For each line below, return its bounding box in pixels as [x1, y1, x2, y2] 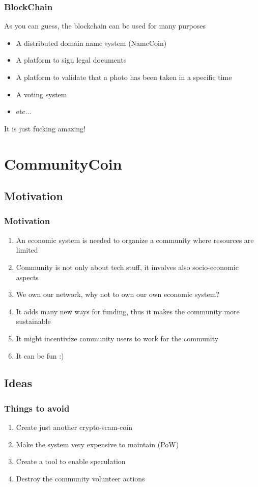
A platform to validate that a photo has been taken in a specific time [16, 72, 232, 82]
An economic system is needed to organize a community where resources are [16, 234, 254, 245]
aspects [16, 272, 39, 282]
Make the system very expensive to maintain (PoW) [16, 439, 179, 449]
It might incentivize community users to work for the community [16, 333, 219, 343]
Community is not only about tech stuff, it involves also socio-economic [16, 261, 239, 272]
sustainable [16, 316, 51, 327]
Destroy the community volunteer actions [16, 473, 145, 483]
